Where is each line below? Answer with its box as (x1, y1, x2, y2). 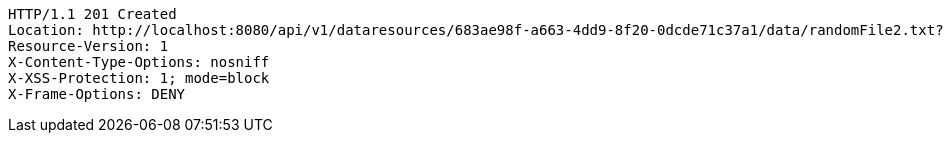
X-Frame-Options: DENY (8, 86, 186, 102)
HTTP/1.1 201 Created (8, 6, 177, 22)
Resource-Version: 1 (8, 38, 169, 54)
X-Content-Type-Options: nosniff (8, 54, 270, 70)
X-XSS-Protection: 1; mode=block (8, 70, 270, 86)
